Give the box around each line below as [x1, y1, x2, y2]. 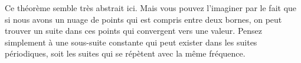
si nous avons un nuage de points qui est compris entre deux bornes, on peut [5, 13, 282, 25]
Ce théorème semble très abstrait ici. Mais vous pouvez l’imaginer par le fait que [5, 2, 297, 13]
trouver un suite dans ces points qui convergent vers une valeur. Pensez [5, 24, 262, 37]
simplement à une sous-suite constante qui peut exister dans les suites [5, 36, 257, 48]
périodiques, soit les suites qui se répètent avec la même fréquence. [5, 47, 246, 60]
